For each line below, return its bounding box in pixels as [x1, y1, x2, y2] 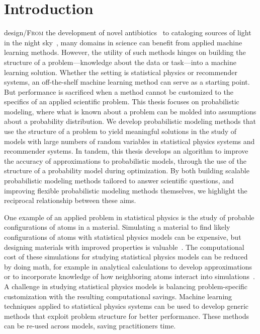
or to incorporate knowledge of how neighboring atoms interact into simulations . [4, 271, 255, 282]
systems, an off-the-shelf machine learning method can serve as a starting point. [4, 77, 250, 87]
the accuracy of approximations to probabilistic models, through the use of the [4, 155, 246, 166]
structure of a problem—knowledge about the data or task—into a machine [4, 56, 236, 67]
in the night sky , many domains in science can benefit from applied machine [4, 37, 242, 47]
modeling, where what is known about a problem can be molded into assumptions [4, 106, 256, 116]
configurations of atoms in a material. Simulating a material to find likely [4, 222, 230, 232]
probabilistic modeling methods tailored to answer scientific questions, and [4, 175, 234, 186]
